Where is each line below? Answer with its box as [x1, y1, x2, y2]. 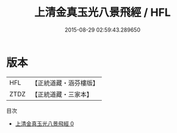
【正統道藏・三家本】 [31, 90, 93, 98]
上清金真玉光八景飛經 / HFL [34, 5, 171, 20]
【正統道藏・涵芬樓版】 [31, 79, 99, 87]
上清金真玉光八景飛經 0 [15, 120, 74, 127]
